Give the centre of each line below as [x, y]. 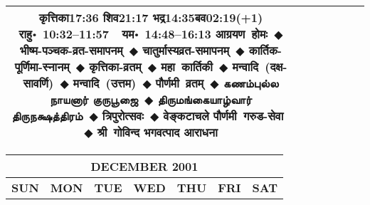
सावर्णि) [38, 83]
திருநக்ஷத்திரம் [47, 116]
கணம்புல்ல [251, 83]
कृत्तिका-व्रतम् [115, 67]
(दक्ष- [276, 67]
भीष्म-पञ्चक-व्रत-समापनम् [71, 50]
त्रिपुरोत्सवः [123, 116]
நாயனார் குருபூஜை [94, 99]
